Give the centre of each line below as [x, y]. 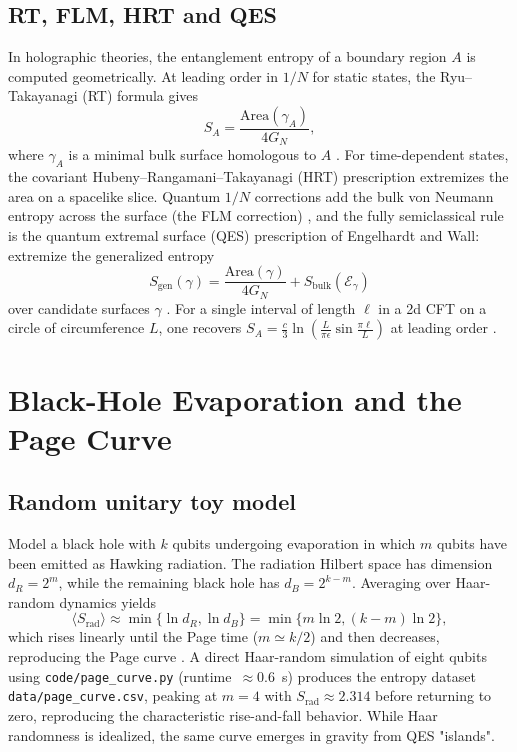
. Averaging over [401, 582]
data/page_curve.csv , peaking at [113, 695]
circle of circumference [76, 327]
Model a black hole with [82, 543]
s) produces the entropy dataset [378, 675]
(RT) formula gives [140, 95]
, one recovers [200, 327]
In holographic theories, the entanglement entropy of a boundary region [227, 56]
